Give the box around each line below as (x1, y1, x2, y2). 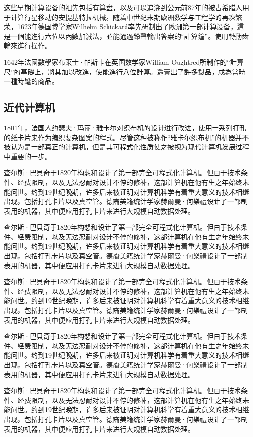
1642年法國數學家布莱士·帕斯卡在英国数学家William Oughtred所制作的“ (4, 56, 230, 67)
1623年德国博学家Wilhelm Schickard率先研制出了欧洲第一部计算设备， (17, 21, 237, 32)
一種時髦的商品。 (4, 76, 58, 86)
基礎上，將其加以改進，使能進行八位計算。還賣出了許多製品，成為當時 (20, 66, 246, 76)
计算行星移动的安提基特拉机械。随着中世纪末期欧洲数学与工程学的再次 (10, 12, 235, 22)
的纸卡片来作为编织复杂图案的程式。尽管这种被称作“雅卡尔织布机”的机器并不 (4, 132, 249, 142)
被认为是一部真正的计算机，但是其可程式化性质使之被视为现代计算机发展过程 (4, 142, 249, 152)
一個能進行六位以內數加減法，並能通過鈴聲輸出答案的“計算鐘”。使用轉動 (10, 31, 242, 41)
